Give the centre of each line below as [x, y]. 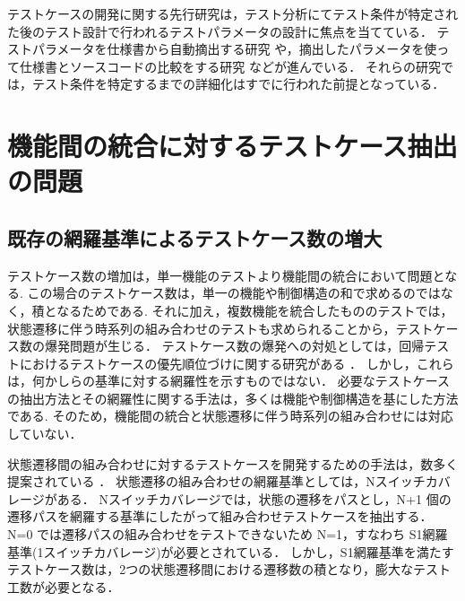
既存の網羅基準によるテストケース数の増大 [195, 237]
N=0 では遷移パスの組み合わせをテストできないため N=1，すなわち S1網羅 [228, 534]
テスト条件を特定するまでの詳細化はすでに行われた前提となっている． [238, 84]
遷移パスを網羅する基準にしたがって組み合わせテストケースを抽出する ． [220, 516]
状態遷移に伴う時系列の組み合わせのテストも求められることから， [202, 328]
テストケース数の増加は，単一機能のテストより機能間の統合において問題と [226, 275]
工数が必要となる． [64, 586]
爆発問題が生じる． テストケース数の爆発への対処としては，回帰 [234, 346]
